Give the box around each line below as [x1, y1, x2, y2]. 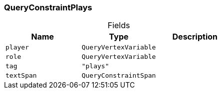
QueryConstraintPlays [4, 2, 92, 12]
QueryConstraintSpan [81, 72, 156, 80]
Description [172, 32, 218, 42]
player [5, 44, 29, 51]
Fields [107, 20, 130, 31]
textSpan [5, 72, 37, 80]
